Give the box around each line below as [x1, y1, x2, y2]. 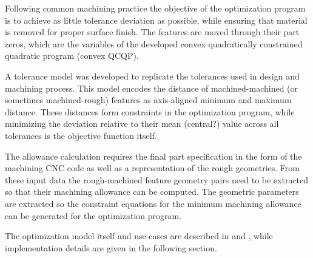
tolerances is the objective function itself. [5, 129, 157, 141]
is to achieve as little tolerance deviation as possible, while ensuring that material [5, 13, 308, 26]
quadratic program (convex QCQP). [5, 49, 139, 62]
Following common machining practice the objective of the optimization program [5, 2, 306, 14]
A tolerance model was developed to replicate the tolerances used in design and [5, 69, 300, 82]
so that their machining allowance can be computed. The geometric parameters [5, 185, 299, 198]
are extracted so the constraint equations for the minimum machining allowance [5, 197, 301, 209]
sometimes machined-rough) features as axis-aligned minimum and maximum [5, 93, 292, 106]
